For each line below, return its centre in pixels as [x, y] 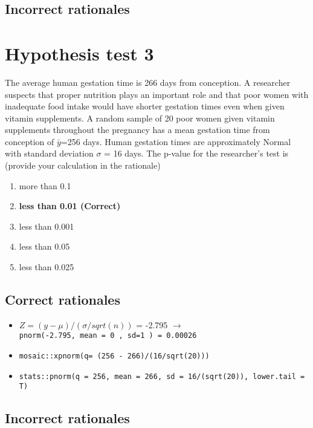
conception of [30, 141]
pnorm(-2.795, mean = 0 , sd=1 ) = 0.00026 [108, 336]
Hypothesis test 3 [79, 53]
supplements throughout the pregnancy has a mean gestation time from [137, 130]
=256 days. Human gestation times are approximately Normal [176, 141]
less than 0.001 [47, 226]
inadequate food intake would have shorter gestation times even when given [145, 106]
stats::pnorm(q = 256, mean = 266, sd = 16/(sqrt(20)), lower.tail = [162, 376]
